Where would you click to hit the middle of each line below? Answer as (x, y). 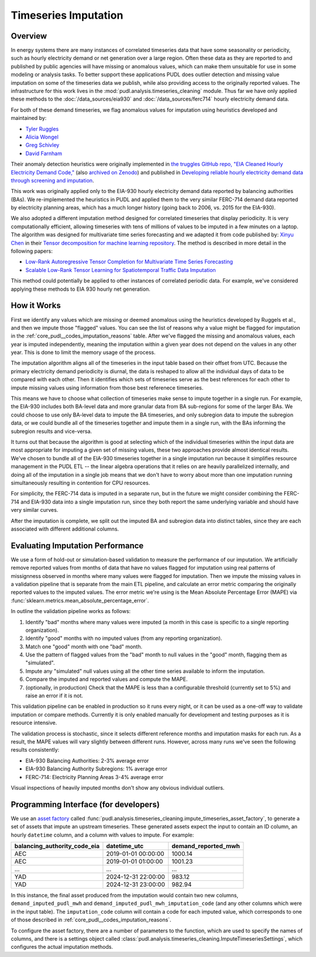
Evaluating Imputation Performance (77, 545)
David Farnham (44, 153)
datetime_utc (125, 846)
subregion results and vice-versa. (51, 431)
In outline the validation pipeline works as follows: (71, 611)
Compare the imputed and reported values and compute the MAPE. (107, 679)
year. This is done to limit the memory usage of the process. (83, 352)
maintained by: (29, 118)
